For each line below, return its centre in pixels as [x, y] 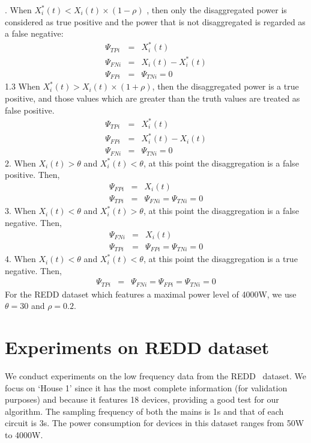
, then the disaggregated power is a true [225, 86]
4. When [20, 259]
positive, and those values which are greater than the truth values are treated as [152, 98]
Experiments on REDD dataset [137, 347]
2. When [20, 163]
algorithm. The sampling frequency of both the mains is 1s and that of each [144, 411]
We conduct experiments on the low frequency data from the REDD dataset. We [155, 376]
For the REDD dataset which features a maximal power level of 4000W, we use [151, 294]
